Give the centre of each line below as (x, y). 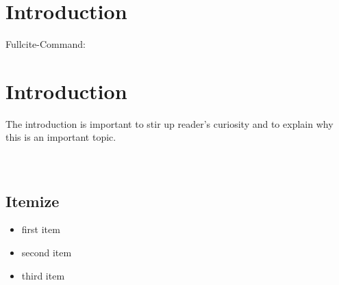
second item (47, 253)
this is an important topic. (61, 137)
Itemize (33, 201)
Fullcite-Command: (46, 44)
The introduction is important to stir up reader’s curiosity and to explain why (169, 123)
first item (41, 229)
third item (43, 275)
